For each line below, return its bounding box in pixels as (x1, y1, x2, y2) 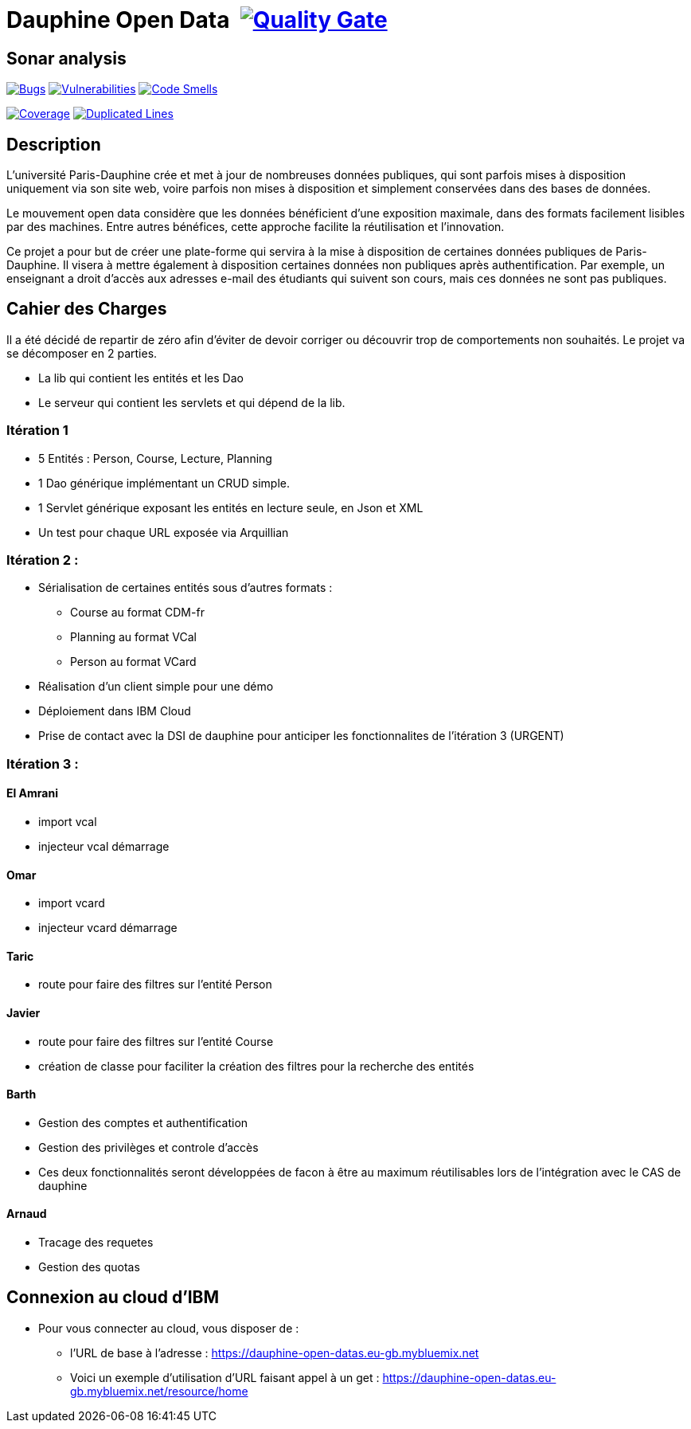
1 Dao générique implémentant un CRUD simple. (38, 476, 291, 490)
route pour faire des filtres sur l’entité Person (38, 977, 272, 992)
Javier (6, 1006, 41, 1020)
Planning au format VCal (70, 630, 197, 644)
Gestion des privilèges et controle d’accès (38, 1140, 259, 1154)
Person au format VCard (70, 655, 197, 669)
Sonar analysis (6, 48, 127, 69)
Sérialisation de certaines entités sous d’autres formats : (38, 581, 333, 595)
